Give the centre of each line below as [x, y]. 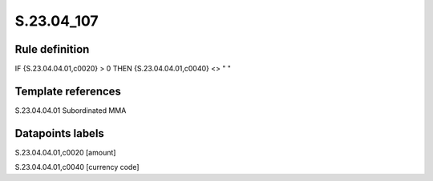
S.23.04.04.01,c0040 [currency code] [77, 167]
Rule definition [52, 49]
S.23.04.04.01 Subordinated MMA [71, 110]
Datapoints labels [59, 133]
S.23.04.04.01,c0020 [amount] [65, 152]
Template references [68, 91]
